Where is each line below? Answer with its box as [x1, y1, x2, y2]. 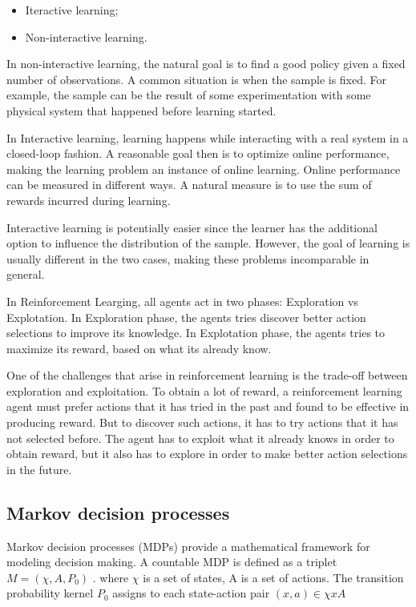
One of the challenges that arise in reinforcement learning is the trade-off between [6, 367, 408, 384]
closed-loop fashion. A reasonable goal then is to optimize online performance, [6, 145, 390, 162]
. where [92, 569, 129, 585]
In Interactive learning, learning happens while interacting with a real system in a [6, 129, 409, 146]
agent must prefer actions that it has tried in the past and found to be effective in [6, 398, 410, 415]
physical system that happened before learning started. [6, 102, 277, 119]
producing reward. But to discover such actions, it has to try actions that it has [6, 414, 398, 431]
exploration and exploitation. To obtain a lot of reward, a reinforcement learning [6, 382, 402, 399]
